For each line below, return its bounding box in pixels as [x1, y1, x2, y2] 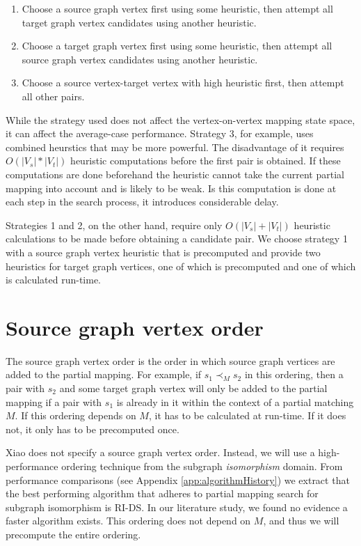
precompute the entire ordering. [6, 526, 141, 541]
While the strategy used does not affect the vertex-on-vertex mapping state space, [6, 112, 355, 127]
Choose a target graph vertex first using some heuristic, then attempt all [22, 38, 332, 53]
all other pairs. [22, 88, 85, 103]
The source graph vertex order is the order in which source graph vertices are [6, 353, 335, 368]
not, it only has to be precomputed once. [6, 421, 179, 436]
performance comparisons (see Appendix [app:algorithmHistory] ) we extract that [6, 472, 350, 487]
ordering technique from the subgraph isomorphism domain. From [61, 458, 343, 473]
